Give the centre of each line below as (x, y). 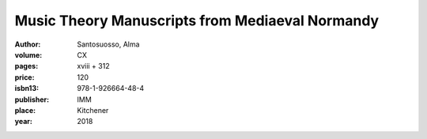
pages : (26, 66)
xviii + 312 (93, 66)
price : (25, 77)
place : (25, 110)
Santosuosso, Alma (108, 44)
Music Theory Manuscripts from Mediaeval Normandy (197, 21)
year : (24, 122)
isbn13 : (27, 88)
